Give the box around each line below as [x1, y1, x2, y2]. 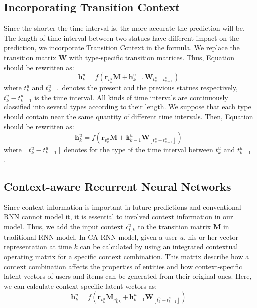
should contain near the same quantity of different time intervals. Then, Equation [4, 111, 253, 121]
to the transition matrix [138, 221, 211, 231]
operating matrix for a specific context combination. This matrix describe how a [4, 251, 249, 262]
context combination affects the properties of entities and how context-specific [4, 261, 242, 271]
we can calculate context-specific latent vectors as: [4, 280, 157, 291]
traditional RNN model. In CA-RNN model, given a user [4, 231, 178, 242]
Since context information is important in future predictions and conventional [4, 202, 241, 212]
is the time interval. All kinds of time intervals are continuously [34, 92, 228, 102]
